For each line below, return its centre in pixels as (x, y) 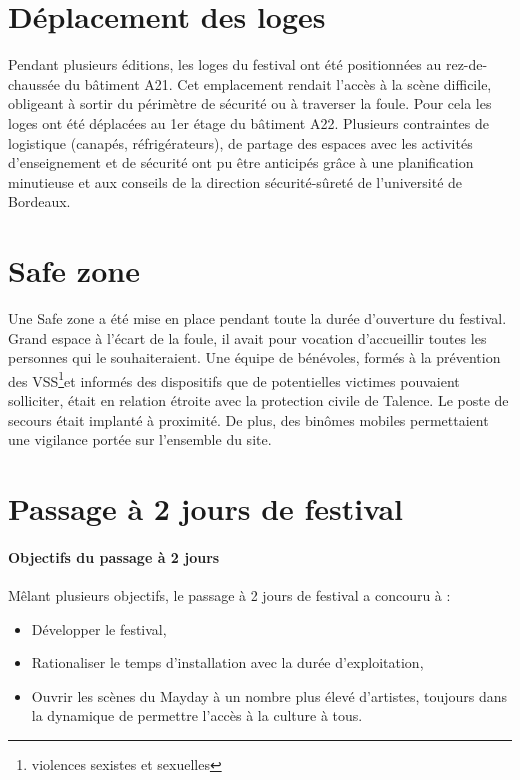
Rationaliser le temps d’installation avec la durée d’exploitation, (227, 662)
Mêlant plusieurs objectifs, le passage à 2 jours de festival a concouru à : (229, 594)
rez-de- (466, 64)
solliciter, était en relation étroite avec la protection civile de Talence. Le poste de (258, 400)
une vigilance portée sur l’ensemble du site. (140, 439)
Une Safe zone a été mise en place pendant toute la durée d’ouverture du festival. (257, 318)
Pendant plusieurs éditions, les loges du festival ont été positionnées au (225, 64)
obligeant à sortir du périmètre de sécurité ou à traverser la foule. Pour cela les (250, 103)
